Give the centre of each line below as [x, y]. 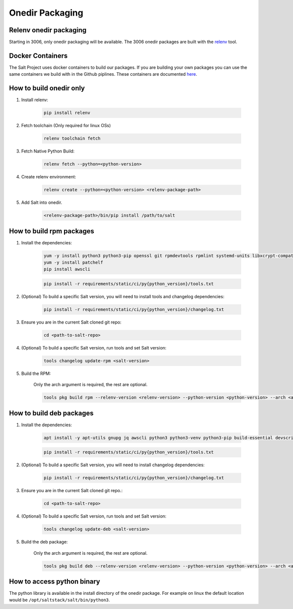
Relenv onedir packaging [48, 30]
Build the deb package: [44, 542]
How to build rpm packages [52, 231]
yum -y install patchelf [73, 262]
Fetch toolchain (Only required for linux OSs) [66, 126]
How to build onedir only [47, 88]
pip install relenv [67, 113]
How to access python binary [54, 581]
